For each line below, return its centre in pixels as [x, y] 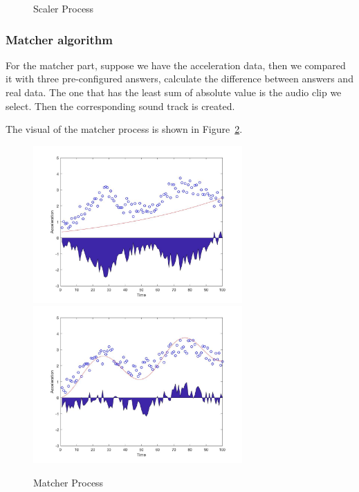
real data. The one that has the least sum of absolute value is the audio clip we [174, 92]
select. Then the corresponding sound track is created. [120, 106]
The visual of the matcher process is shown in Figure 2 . [124, 129]
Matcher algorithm [59, 39]
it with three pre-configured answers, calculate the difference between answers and [179, 79]
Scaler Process [64, 8]
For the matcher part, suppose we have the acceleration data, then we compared [176, 65]
